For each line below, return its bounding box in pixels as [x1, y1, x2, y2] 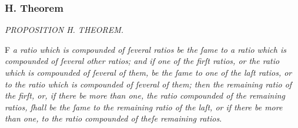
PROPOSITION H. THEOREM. [5, 23, 124, 36]
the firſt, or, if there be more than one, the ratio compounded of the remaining [5, 89, 285, 102]
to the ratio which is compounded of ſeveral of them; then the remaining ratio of [5, 78, 292, 90]
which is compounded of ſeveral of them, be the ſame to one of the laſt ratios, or [5, 66, 292, 78]
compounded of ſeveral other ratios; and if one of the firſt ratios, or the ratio [5, 55, 280, 67]
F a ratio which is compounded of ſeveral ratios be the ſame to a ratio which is [5, 43, 287, 55]
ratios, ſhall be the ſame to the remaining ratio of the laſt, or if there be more [5, 100, 283, 113]
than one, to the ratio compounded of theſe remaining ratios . [5, 112, 222, 124]
